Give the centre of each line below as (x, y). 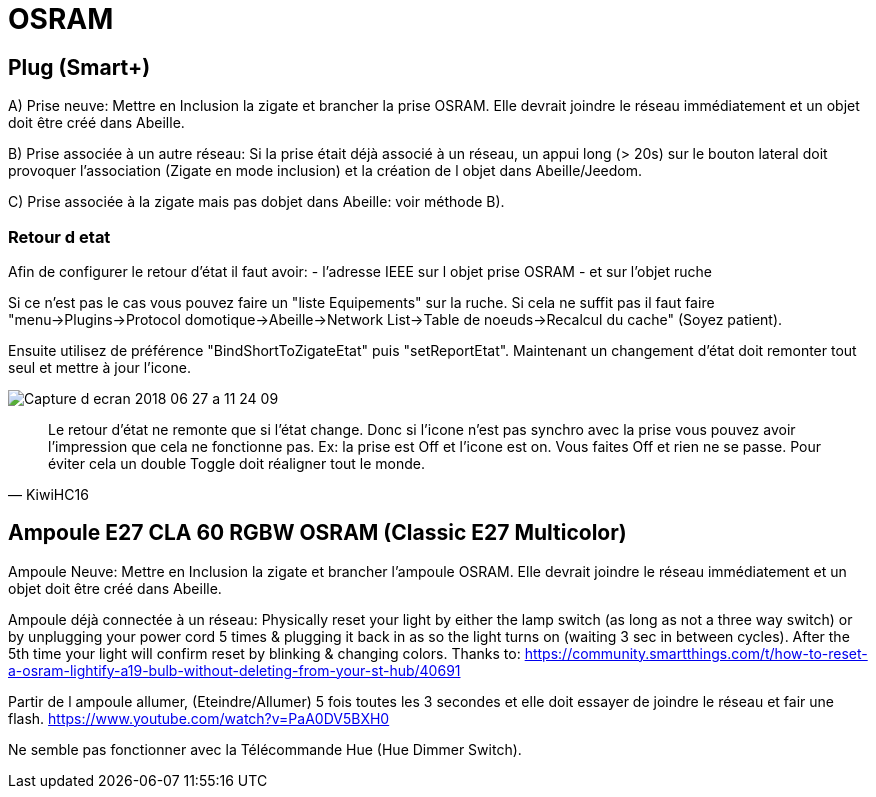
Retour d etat (59, 236)
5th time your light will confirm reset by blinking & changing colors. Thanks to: (264, 653)
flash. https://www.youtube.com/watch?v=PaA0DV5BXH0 (199, 718)
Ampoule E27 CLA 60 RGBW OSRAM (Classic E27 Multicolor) (317, 533)
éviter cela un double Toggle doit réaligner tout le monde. (237, 463)
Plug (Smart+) (79, 67)
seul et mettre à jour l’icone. (99, 367)
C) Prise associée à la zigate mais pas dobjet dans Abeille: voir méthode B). (256, 202)
